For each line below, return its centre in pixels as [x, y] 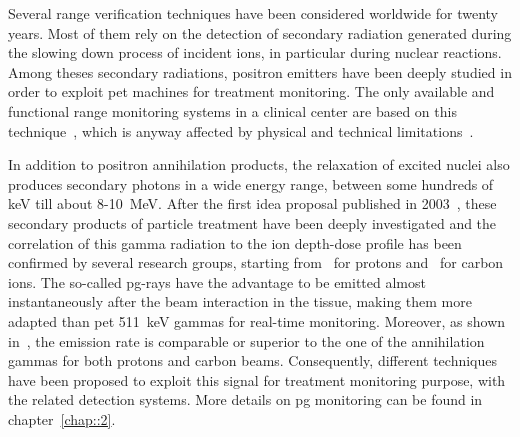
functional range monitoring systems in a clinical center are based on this [232, 110]
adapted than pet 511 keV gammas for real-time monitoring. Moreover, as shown [257, 320]
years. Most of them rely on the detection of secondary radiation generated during [260, 32]
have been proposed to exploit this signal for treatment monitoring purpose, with [257, 379]
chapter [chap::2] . [62, 418]
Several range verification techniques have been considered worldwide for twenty [253, 13]
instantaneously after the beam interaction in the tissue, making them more [240, 301]
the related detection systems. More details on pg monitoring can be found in [245, 399]
